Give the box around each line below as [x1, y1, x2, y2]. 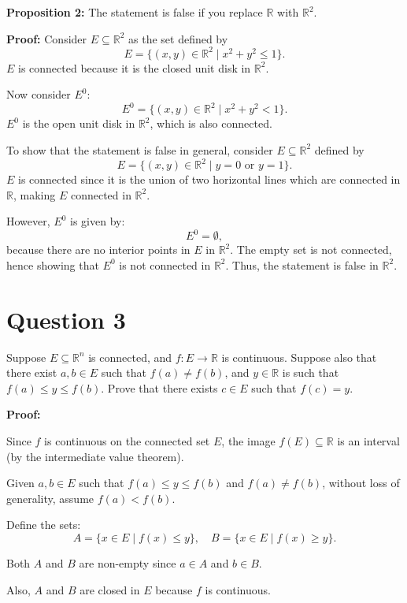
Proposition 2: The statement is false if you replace [6, 4, 263, 20]
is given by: [70, 213, 125, 229]
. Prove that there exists [101, 379, 218, 396]
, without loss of [322, 475, 400, 491]
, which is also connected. [150, 115, 272, 132]
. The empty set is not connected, [230, 241, 392, 258]
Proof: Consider [6, 30, 87, 47]
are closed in [80, 581, 140, 597]
